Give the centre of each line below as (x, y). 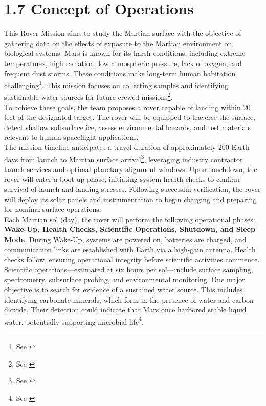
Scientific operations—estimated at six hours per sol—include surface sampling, (129, 269)
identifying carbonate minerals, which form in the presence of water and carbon (129, 299)
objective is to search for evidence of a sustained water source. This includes (124, 289)
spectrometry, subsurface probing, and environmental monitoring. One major (125, 279)
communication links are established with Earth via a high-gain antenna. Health (130, 249)
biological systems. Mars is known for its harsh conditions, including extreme (125, 53)
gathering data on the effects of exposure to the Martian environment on (118, 43)
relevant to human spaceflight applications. (71, 137)
